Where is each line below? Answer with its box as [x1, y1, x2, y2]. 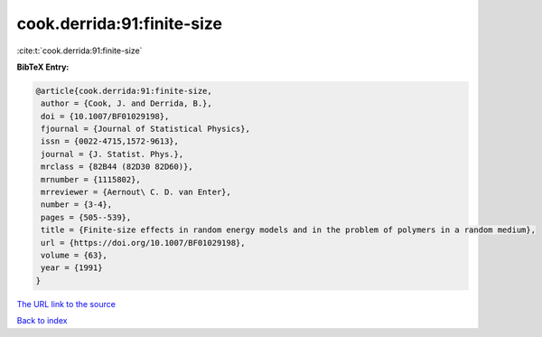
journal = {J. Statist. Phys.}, [41, 149, 184, 159]
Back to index [16, 315, 68, 326]
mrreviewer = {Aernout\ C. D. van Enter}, [41, 187, 232, 198]
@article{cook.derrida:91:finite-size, [35, 86, 212, 96]
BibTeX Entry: [16, 61, 70, 72]
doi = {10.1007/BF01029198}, [41, 111, 170, 121]
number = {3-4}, [41, 200, 113, 210]
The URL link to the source [16, 298, 117, 309]
